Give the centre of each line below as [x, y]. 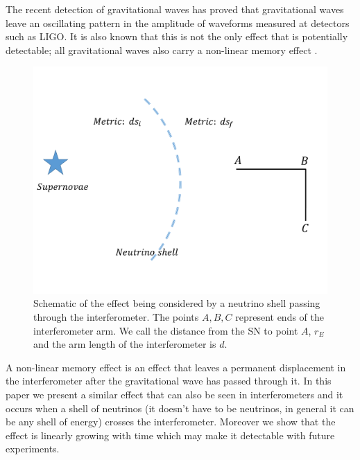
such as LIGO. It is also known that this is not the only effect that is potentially [177, 36]
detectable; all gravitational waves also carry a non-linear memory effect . [162, 50]
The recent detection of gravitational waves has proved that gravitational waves [175, 9]
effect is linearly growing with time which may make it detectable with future [170, 435]
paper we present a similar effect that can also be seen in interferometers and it [174, 395]
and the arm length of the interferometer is [125, 344]
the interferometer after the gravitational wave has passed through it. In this [169, 381]
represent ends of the [280, 317]
